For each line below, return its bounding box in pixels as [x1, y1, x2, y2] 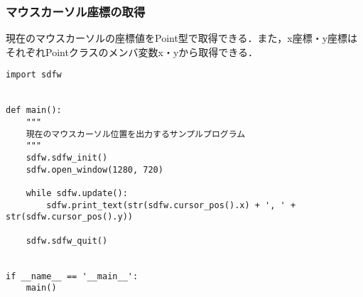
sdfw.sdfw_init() [26, 153, 108, 163]
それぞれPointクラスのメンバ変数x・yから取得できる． [6, 44, 259, 59]
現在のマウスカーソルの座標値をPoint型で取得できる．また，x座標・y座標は [6, 31, 358, 45]
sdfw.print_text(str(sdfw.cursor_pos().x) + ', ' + [46, 200, 296, 210]
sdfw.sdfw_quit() [26, 235, 108, 246]
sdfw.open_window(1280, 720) [26, 164, 163, 175]
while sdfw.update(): [26, 188, 128, 198]
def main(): [6, 105, 62, 116]
